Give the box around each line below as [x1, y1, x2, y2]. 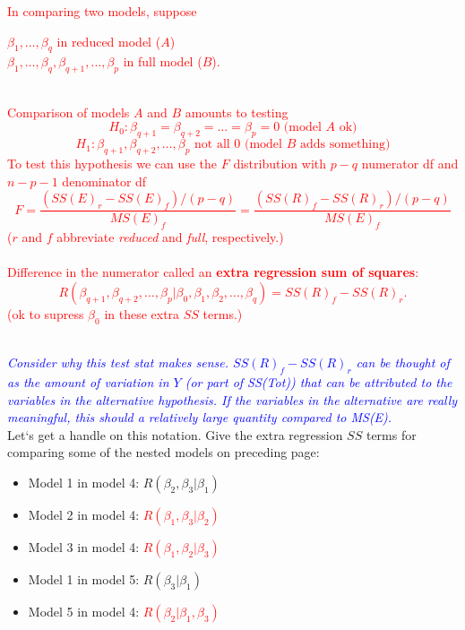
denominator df [62, 171, 147, 190]
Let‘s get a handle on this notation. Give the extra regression [7, 425, 343, 444]
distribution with [233, 153, 327, 172]
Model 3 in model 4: [28, 537, 140, 556]
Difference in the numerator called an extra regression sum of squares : [7, 263, 419, 281]
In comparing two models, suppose [7, 2, 197, 20]
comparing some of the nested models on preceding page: [7, 443, 320, 462]
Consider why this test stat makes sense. [7, 353, 229, 372]
